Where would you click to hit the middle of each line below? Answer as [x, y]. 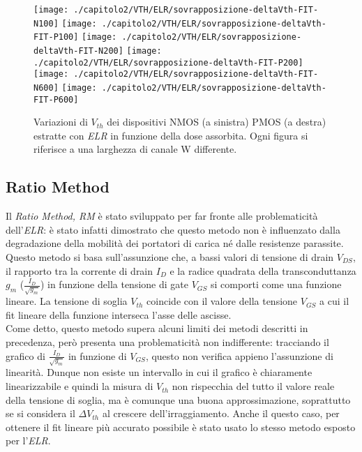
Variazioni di [61, 122]
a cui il [334, 301]
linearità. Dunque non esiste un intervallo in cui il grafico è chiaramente [159, 372]
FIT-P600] [56, 99]
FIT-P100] [56, 37]
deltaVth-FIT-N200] [78, 51]
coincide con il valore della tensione [222, 301]
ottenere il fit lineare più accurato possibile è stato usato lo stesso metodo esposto [181, 427]
